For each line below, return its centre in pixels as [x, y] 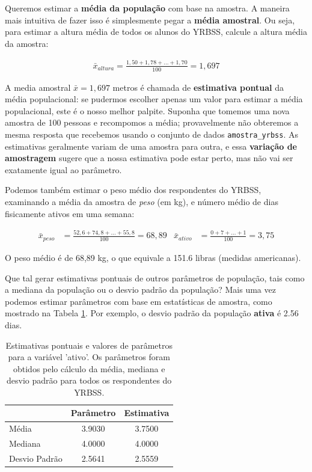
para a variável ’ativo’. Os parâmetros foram [89, 357]
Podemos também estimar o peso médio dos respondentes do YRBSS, [133, 190]
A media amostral [38, 87]
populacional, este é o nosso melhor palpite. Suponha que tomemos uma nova [147, 110]
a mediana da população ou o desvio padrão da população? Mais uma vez [140, 290]
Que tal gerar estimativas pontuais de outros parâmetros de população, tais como [155, 277]
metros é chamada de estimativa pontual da [198, 87]
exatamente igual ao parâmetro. [63, 169]
